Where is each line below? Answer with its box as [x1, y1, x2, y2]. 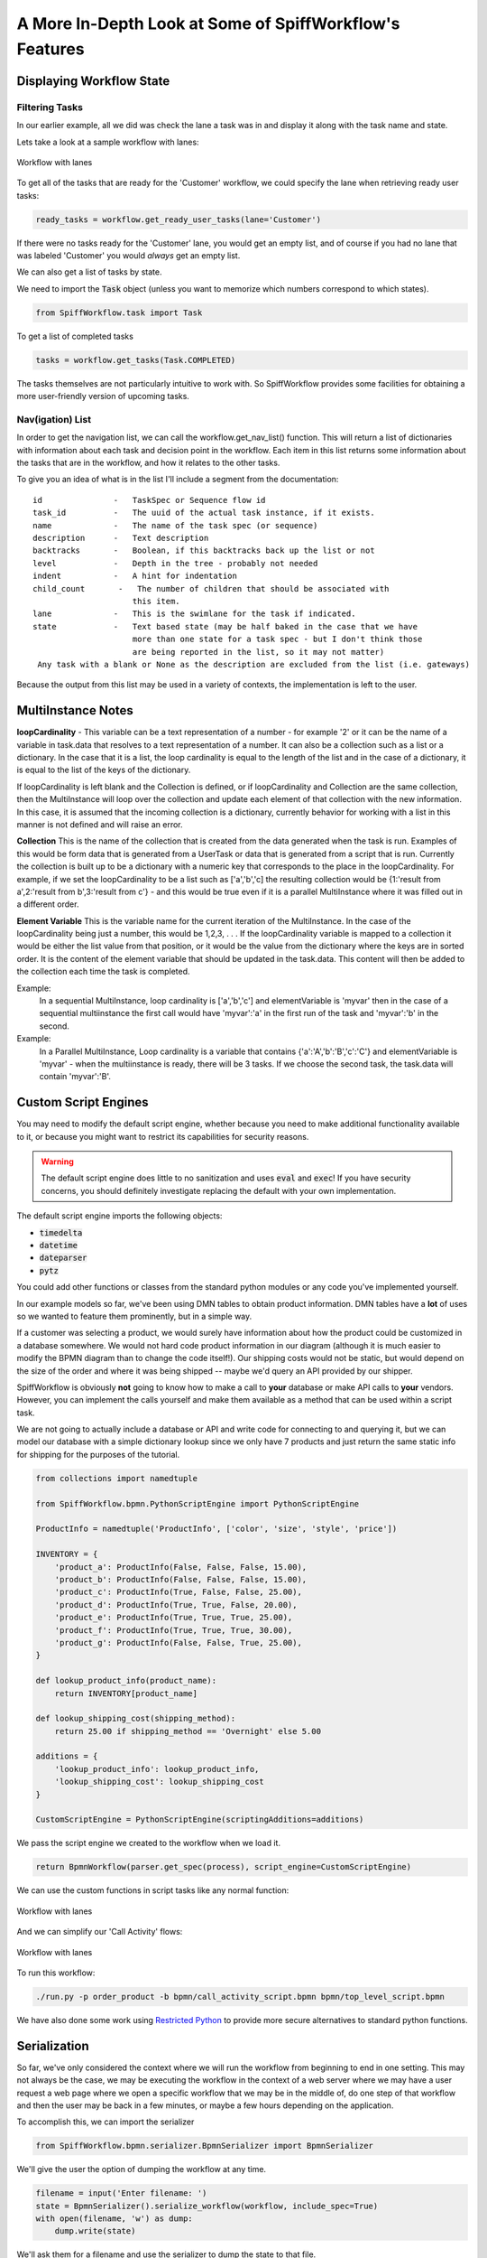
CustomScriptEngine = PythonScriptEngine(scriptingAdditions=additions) [35, 1815, 364, 1824]
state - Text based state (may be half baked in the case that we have [32, 621, 418, 631]
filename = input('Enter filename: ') [35, 2188, 207, 2198]
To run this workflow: [16, 1967, 96, 1978]
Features [16, 39, 85, 59]
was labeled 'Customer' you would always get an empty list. [16, 250, 241, 261]
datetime [39, 1240, 78, 1251]
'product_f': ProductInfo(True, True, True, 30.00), [54, 1625, 293, 1635]
